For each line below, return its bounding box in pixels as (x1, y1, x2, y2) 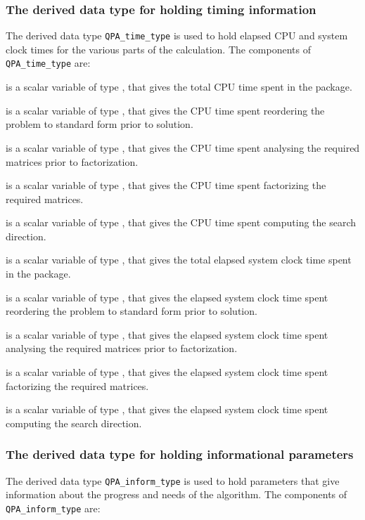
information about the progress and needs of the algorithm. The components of (6, 487, 347, 502)
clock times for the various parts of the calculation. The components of (6, 41, 312, 56)
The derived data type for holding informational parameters (6, 446, 354, 463)
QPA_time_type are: (6, 56, 91, 70)
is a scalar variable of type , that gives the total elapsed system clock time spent (6, 252, 352, 267)
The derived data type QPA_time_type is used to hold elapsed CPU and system (6, 28, 348, 43)
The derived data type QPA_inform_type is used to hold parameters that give (6, 473, 340, 488)
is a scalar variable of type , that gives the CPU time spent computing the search (6, 215, 357, 230)
